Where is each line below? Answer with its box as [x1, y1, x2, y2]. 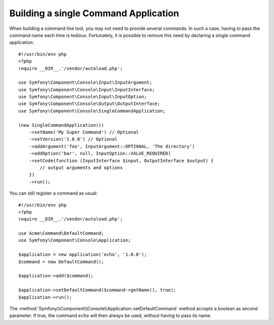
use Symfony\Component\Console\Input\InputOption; [18, 94, 147, 100]
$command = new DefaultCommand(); [18, 259, 104, 265]
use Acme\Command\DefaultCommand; [18, 231, 104, 236]
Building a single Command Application [9, 8, 180, 19]
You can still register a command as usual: [9, 190, 98, 196]
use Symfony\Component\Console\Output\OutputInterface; [18, 101, 160, 106]
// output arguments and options [40, 165, 123, 170]
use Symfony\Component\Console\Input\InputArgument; [18, 80, 152, 86]
